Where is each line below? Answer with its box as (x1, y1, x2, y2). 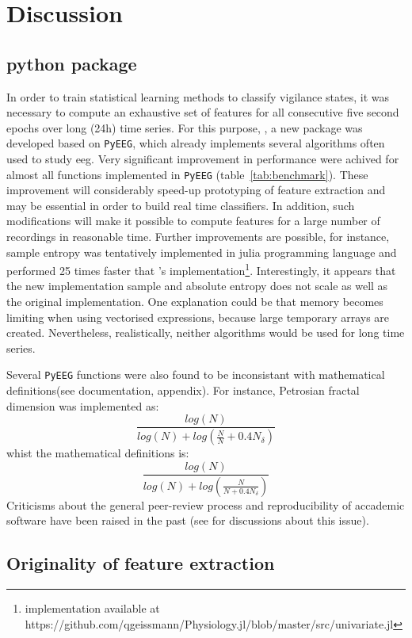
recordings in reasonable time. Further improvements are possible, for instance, (6, 228, 390, 245)
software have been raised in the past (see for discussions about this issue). (6, 512, 369, 529)
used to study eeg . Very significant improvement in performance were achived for (6, 151, 399, 167)
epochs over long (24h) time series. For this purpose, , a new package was (6, 119, 363, 136)
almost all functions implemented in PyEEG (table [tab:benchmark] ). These (6, 166, 368, 182)
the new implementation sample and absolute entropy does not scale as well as (6, 277, 388, 294)
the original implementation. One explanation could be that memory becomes (6, 293, 383, 310)
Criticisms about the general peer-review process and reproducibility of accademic (6, 496, 405, 513)
